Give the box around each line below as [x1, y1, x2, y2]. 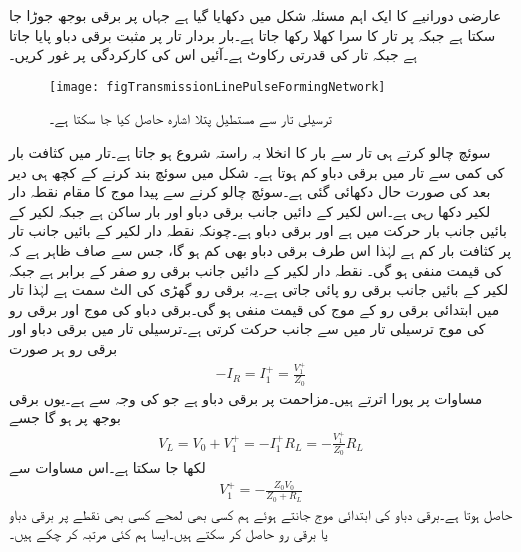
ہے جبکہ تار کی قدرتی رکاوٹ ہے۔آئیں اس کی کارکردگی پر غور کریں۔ [9, 44, 417, 65]
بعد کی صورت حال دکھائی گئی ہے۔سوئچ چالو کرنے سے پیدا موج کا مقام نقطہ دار [9, 181, 491, 202]
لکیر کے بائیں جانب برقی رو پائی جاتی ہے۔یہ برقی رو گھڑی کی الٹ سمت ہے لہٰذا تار [9, 279, 509, 300]
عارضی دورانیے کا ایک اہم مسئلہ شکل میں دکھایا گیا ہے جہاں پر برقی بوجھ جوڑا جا [9, 5, 502, 25]
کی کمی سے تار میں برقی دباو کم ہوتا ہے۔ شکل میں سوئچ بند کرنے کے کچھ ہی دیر [9, 161, 505, 182]
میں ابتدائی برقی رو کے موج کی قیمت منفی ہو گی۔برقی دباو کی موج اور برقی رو [9, 298, 500, 319]
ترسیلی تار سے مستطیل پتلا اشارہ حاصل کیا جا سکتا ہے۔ [49, 108, 332, 129]
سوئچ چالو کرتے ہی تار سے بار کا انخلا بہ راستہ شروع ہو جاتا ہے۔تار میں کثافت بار [9, 142, 491, 163]
